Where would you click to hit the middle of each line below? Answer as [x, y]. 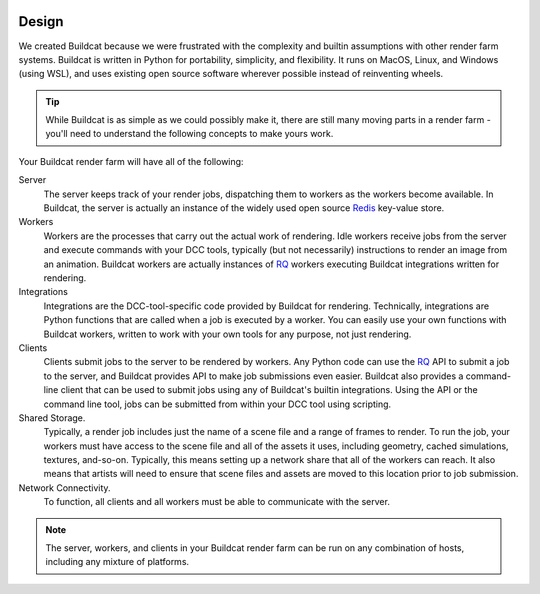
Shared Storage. [52, 417]
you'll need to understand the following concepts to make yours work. [189, 134]
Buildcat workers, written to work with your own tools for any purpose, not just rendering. [227, 334]
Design [41, 21]
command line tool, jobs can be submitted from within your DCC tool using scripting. [217, 404]
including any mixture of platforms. [117, 562]
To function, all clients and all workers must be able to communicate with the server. [216, 502]
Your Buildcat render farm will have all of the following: [131, 161]
